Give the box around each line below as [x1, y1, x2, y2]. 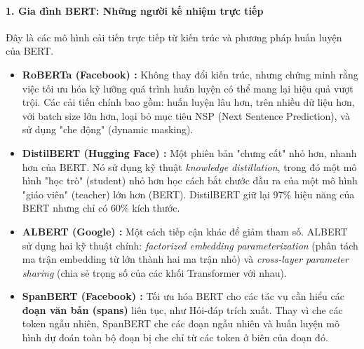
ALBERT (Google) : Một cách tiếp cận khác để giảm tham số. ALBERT [22, 224, 348, 238]
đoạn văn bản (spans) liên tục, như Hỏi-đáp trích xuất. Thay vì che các [22, 302, 343, 317]
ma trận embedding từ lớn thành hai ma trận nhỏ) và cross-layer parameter [22, 252, 349, 266]
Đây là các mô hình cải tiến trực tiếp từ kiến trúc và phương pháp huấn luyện [6, 29, 342, 44]
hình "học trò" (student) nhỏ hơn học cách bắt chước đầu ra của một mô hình [22, 173, 358, 188]
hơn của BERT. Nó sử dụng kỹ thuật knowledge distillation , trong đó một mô [22, 159, 357, 174]
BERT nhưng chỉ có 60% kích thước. [22, 200, 180, 215]
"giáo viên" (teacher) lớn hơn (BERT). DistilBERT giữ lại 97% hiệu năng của [22, 186, 355, 201]
